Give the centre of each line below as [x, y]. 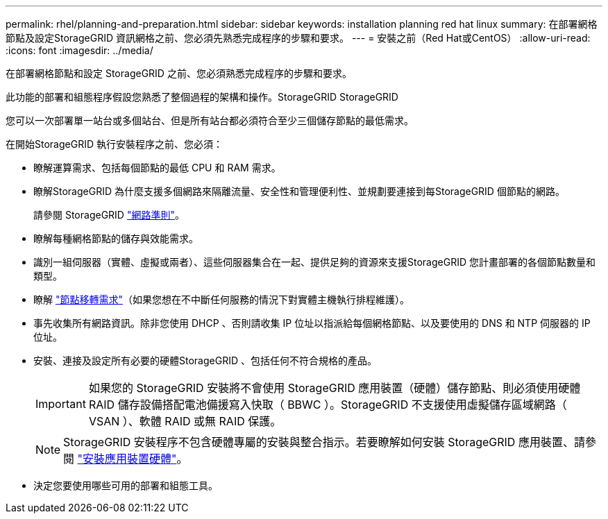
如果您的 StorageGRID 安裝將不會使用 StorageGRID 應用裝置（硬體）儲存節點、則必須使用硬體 [335, 388]
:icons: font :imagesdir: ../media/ [79, 50]
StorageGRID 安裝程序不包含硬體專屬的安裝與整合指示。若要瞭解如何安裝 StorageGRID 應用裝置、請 [324, 442]
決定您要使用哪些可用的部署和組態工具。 [126, 485]
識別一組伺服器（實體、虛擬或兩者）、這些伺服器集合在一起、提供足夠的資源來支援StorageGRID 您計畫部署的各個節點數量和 [314, 262]
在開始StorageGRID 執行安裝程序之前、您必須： [114, 144]
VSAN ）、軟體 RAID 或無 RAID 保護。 [185, 421]
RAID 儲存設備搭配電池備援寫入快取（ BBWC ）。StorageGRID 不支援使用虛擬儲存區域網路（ [328, 405]
